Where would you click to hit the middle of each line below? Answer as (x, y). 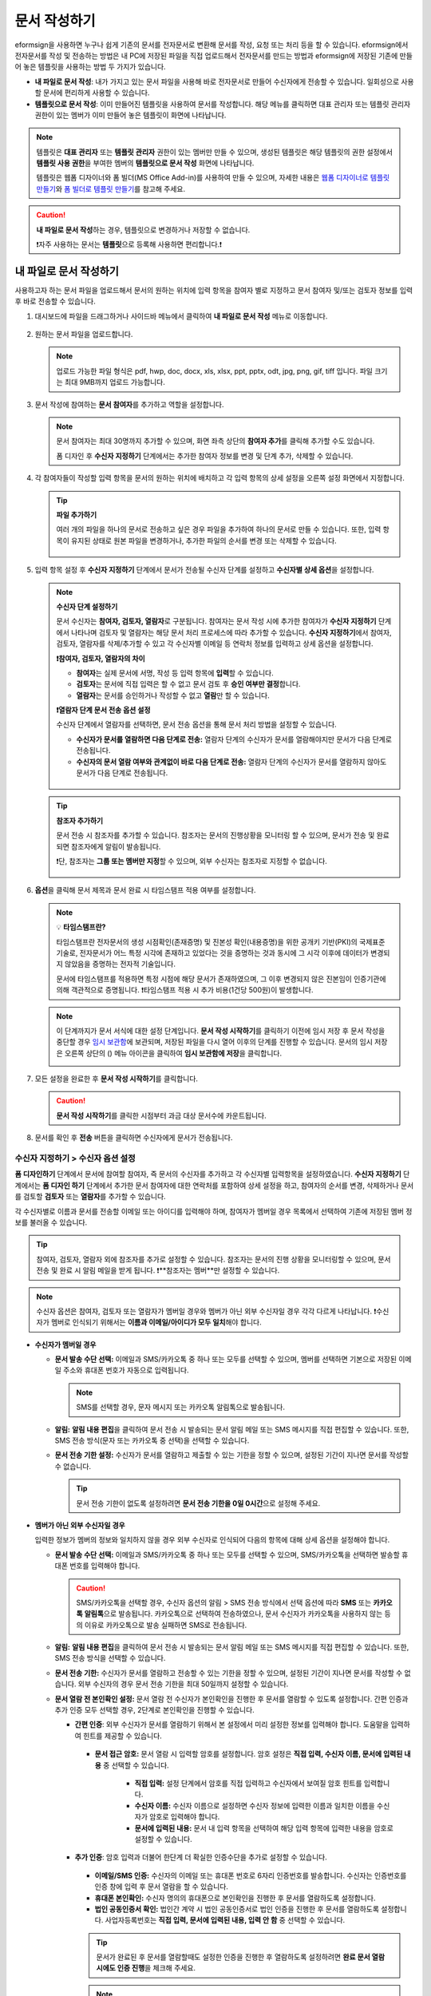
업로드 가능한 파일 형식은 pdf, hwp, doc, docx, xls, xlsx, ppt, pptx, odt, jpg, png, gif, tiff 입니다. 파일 (214, 370)
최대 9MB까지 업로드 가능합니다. (115, 382)
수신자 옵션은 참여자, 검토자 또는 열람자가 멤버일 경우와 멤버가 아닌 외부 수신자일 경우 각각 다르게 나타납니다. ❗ (206, 1311)
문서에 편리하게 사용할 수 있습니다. (96, 93)
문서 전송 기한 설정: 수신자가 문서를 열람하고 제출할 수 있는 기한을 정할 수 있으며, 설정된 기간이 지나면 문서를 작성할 (231, 1455)
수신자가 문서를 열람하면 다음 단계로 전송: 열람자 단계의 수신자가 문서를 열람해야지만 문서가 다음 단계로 (234, 739)
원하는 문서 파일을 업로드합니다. (84, 335)
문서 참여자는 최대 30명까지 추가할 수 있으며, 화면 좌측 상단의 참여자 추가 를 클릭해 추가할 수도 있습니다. (215, 441)
